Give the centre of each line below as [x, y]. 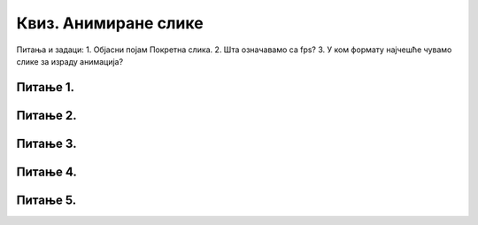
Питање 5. [46, 200]
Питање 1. [46, 87]
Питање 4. [46, 171]
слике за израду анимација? [70, 61]
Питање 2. [46, 115]
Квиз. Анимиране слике [110, 23]
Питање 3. [46, 143]
